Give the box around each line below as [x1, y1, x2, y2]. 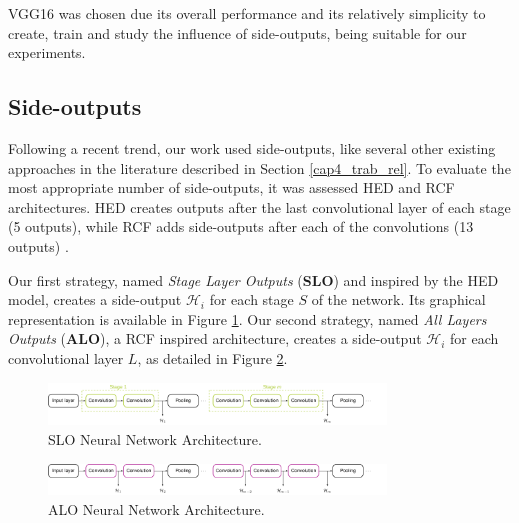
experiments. [8, 42, 86, 63]
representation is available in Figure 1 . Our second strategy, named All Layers [8, 308, 487, 329]
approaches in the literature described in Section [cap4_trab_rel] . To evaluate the [8, 157, 511, 178]
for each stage [209, 289, 294, 310]
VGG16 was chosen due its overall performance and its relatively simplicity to [8, 3, 486, 23]
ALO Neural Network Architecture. [48, 498, 265, 519]
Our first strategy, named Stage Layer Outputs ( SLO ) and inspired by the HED [8, 269, 499, 290]
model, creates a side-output [8, 289, 182, 310]
